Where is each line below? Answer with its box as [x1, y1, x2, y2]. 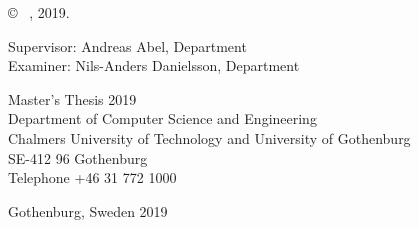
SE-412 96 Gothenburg [8, 147, 148, 168]
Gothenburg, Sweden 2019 [8, 200, 168, 221]
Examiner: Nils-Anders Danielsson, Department [8, 55, 300, 76]
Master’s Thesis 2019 [8, 88, 137, 109]
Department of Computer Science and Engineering [8, 108, 317, 129]
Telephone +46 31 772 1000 [8, 167, 177, 188]
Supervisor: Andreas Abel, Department [8, 35, 247, 56]
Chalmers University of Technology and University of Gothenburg [8, 127, 411, 148]
